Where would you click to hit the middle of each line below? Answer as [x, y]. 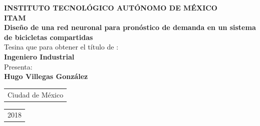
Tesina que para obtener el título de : [61, 47]
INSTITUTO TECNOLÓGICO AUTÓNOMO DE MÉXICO [111, 7]
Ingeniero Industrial [39, 56]
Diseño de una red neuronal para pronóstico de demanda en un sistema [130, 27]
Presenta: [18, 66]
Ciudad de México [36, 94]
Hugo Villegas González [46, 76]
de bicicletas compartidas [49, 37]
